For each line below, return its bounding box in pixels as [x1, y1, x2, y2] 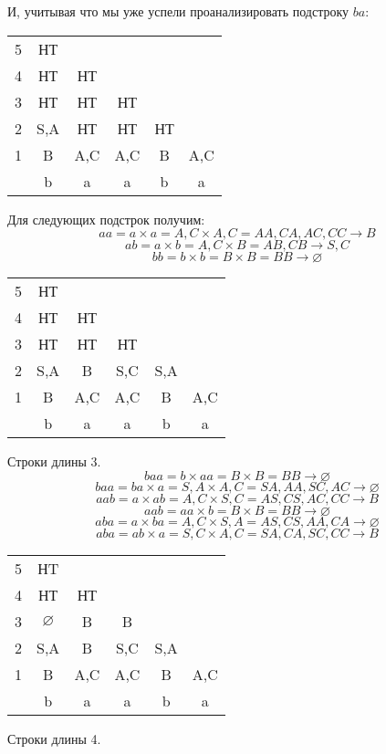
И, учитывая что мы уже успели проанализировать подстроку [7, 2, 349, 20]
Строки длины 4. [7, 728, 101, 748]
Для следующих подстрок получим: [7, 209, 205, 228]
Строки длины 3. [7, 452, 101, 471]
